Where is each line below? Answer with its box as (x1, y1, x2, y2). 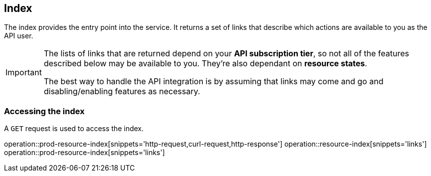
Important (5, 67, 42, 78)
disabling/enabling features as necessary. (43, 86, 200, 97)
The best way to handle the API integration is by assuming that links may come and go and (43, 76, 384, 87)
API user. (4, 31, 33, 40)
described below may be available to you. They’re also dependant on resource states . (43, 58, 367, 69)
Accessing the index (4, 106, 85, 116)
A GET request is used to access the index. (4, 124, 144, 133)
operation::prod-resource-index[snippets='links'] (4, 148, 165, 157)
